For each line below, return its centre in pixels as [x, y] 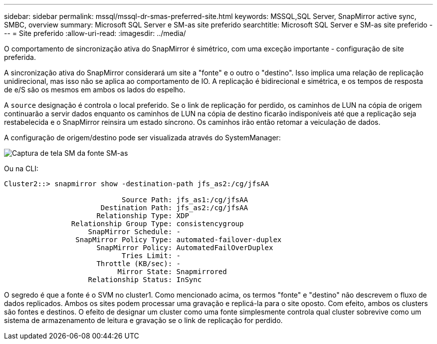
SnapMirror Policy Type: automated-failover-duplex [179, 240]
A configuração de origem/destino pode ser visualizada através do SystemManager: [142, 138]
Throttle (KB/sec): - [139, 264]
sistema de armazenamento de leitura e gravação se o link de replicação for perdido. [143, 320]
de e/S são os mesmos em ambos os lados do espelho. [95, 90]
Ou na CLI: [21, 169]
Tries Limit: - [151, 256]
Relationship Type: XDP [143, 216]
